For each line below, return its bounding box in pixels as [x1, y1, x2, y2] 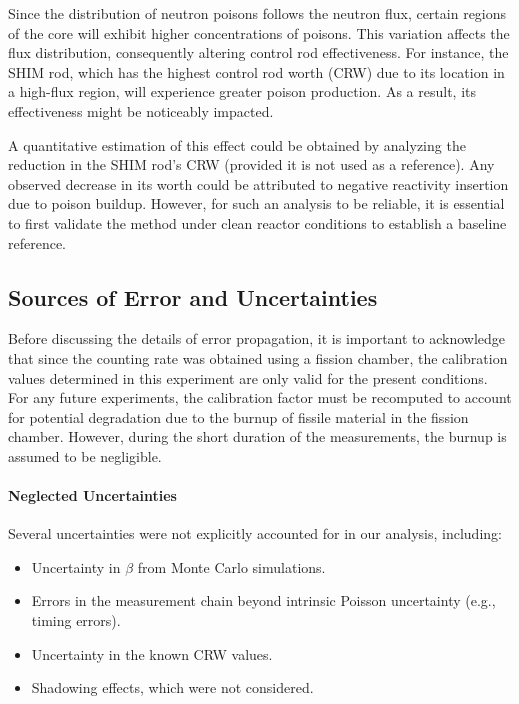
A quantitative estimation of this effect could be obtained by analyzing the [8, 134, 466, 155]
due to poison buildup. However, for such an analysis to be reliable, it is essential [8, 193, 505, 214]
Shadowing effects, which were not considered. [31, 677, 314, 698]
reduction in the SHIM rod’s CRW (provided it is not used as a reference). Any [8, 154, 495, 175]
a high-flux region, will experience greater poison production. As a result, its [8, 81, 477, 102]
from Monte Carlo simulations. [137, 556, 326, 577]
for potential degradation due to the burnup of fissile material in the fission [8, 406, 469, 427]
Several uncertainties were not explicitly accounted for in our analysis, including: [8, 523, 502, 544]
